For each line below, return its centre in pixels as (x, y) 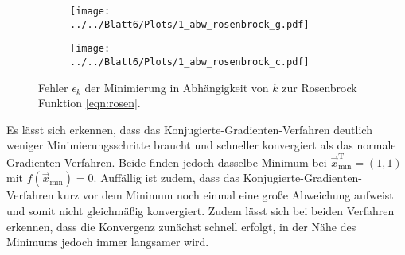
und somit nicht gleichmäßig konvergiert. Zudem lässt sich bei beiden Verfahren (201, 210)
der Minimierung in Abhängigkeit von (177, 87)
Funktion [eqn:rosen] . (90, 103)
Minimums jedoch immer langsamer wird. (108, 242)
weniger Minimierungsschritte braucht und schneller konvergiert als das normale (201, 145)
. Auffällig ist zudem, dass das (167, 178)
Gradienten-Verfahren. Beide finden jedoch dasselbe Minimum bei (167, 162)
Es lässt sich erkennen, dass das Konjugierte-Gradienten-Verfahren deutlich (189, 129)
